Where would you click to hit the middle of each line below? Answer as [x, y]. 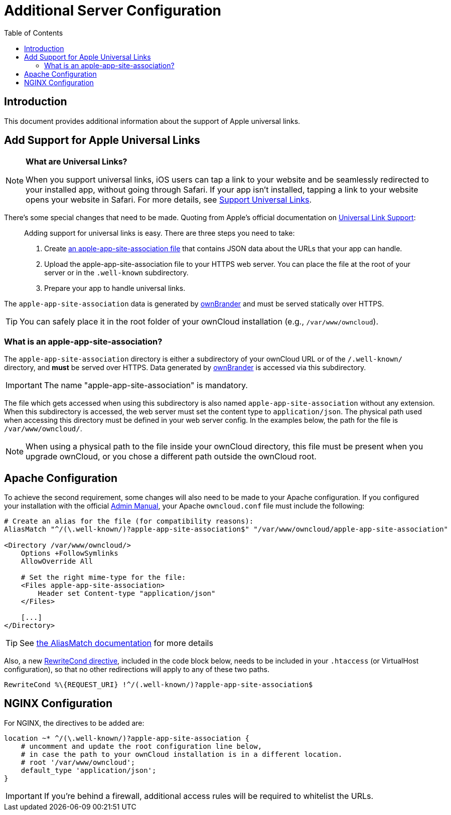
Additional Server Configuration [113, 11]
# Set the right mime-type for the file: [103, 578]
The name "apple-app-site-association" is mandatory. [146, 385]
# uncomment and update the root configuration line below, [141, 746]
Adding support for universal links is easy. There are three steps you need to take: [160, 233]
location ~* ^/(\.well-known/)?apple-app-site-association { [127, 738]
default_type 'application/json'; [89, 770]
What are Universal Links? [77, 162]
